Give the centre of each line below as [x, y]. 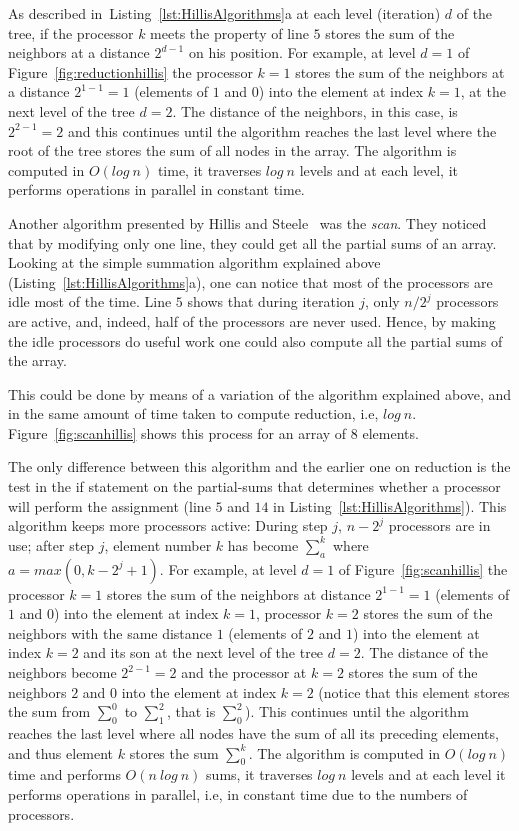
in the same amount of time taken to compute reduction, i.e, [193, 413]
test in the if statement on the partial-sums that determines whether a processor [254, 486]
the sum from [49, 711]
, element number [158, 544]
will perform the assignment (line [109, 505]
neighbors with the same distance [110, 632]
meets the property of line [229, 32]
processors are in [439, 525]
